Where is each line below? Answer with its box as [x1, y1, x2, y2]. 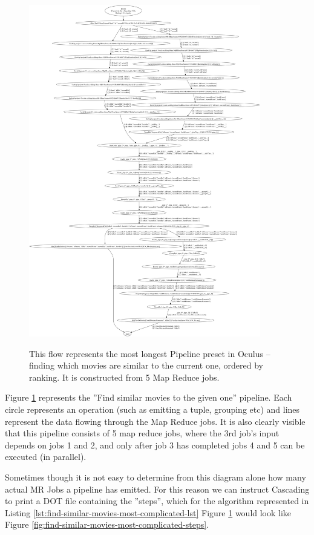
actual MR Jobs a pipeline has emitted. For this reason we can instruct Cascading [5, 482, 310, 495]
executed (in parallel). [5, 450, 87, 463]
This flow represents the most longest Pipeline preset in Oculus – [29, 347, 270, 359]
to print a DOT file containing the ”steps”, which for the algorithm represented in [5, 494, 309, 507]
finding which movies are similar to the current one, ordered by [29, 359, 263, 372]
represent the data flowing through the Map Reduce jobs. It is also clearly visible [5, 415, 306, 427]
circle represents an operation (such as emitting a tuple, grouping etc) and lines [5, 403, 300, 415]
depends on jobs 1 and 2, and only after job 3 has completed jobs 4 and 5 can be [5, 438, 305, 451]
